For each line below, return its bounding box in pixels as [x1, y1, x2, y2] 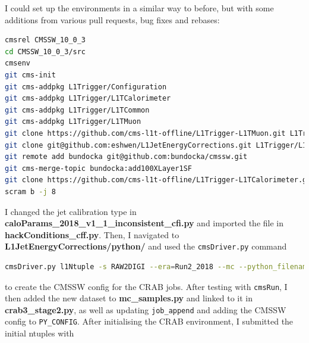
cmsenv [5, 59, 30, 68]
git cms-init [5, 70, 56, 79]
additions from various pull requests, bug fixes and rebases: [5, 13, 220, 26]
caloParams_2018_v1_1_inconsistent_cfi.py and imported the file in [5, 217, 283, 229]
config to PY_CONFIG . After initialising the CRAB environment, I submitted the [5, 315, 294, 328]
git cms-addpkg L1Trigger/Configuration [5, 82, 167, 91]
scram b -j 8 [5, 187, 56, 196]
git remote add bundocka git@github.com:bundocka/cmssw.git [5, 152, 248, 161]
